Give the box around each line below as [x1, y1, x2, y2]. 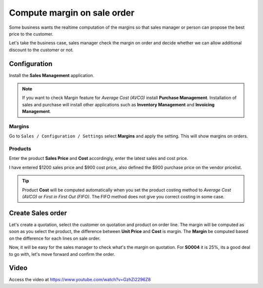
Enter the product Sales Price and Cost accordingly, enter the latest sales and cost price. [9, 155, 188, 161]
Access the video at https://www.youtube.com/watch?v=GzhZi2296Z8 [9, 277, 151, 283]
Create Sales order [9, 209, 67, 217]
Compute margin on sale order [9, 7, 135, 18]
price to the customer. [9, 31, 54, 37]
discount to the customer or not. [9, 47, 74, 53]
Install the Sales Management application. [9, 72, 94, 78]
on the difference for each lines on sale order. [9, 235, 101, 241]
